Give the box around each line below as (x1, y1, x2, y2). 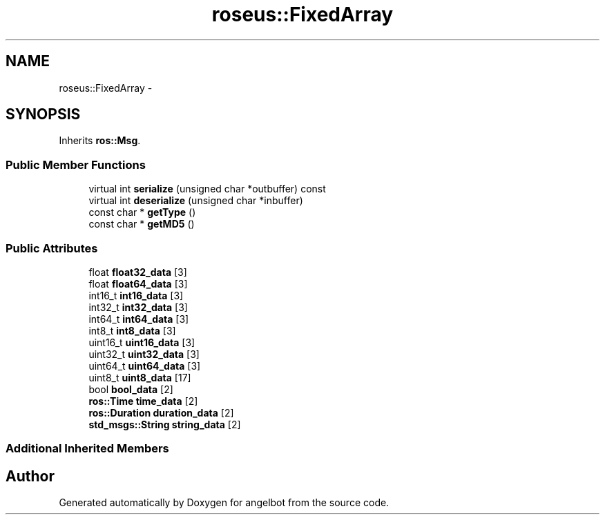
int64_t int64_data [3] (88, 312, 189, 325)
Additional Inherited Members (6, 441, 169, 456)
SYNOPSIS (6, 106, 81, 123)
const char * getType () (88, 206, 196, 219)
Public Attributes (6, 241, 98, 255)
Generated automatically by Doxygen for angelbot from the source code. (59, 497, 390, 509)
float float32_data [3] (88, 266, 187, 278)
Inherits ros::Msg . (59, 134, 141, 147)
